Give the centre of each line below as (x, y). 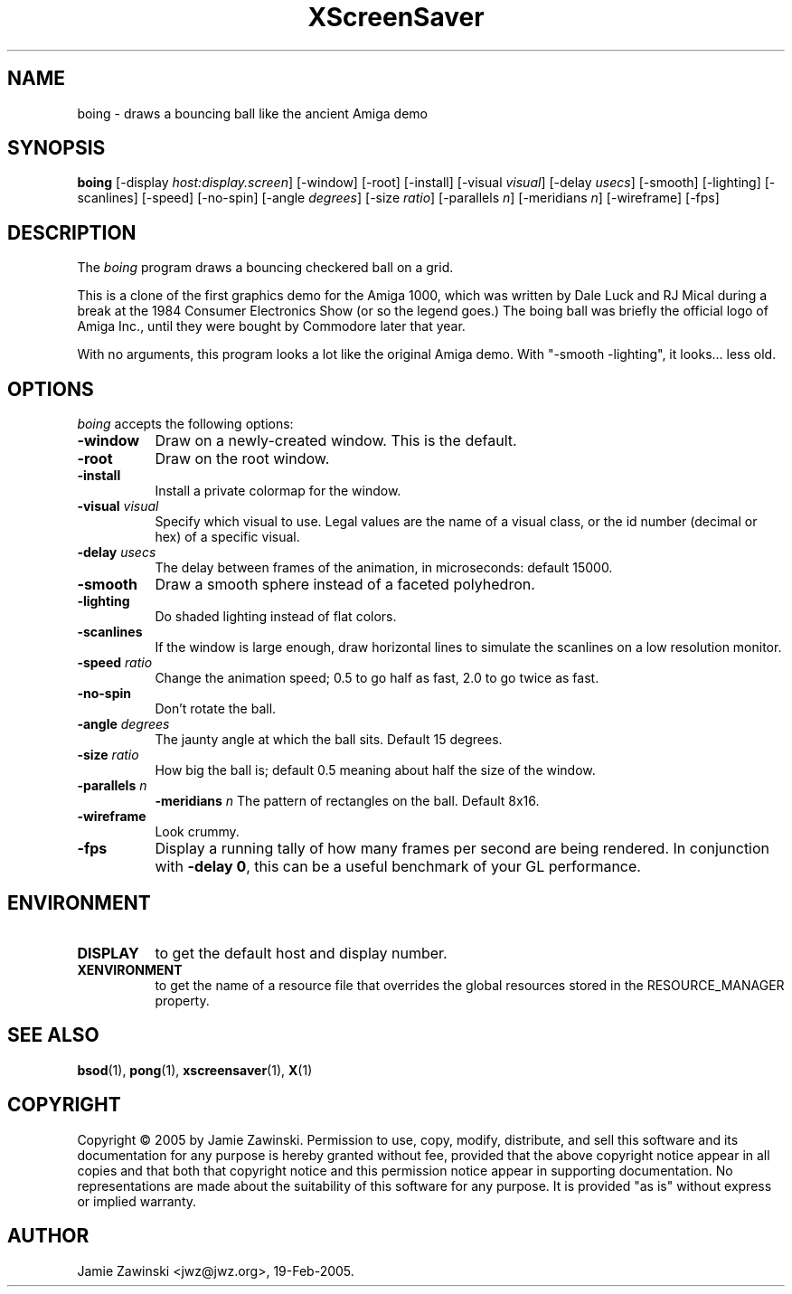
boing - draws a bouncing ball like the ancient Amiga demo (252, 113)
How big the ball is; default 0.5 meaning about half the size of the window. (375, 770)
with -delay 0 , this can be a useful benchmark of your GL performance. (398, 867)
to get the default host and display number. (301, 953)
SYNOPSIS (57, 148)
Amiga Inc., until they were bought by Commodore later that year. (271, 326)
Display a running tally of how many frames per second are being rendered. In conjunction (462, 849)
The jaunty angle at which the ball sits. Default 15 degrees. (329, 740)
